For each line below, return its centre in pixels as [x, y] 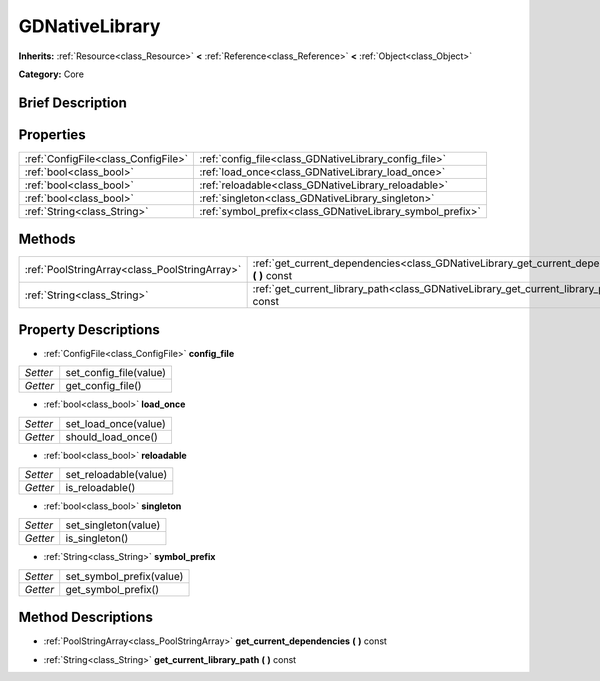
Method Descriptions [86, 617]
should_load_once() [112, 437]
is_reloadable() [100, 488]
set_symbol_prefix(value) [124, 576]
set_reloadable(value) [116, 475]
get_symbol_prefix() [112, 589]
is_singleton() [97, 538]
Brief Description [72, 102]
